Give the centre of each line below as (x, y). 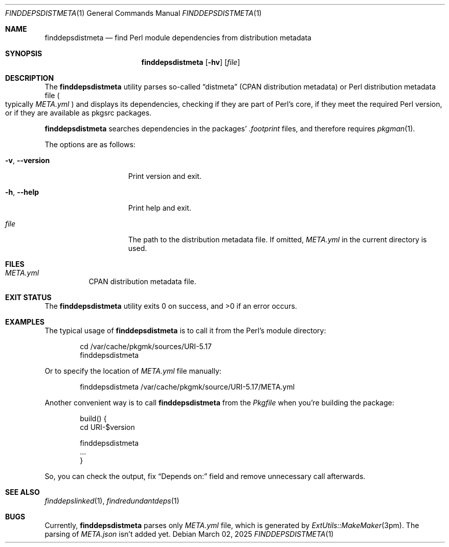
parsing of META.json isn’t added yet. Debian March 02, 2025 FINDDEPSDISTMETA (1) (189, 534)
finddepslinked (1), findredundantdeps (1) (112, 501)
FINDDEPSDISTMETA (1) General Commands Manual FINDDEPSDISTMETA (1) (133, 13)
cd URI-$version (107, 427)
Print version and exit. (165, 176)
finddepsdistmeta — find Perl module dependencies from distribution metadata (178, 38)
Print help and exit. (160, 208)
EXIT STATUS (28, 297)
